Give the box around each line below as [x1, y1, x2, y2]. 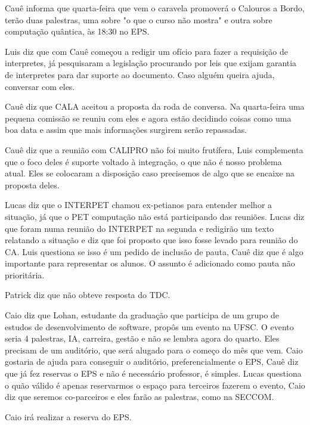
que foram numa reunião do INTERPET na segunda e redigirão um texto [5, 222, 274, 234]
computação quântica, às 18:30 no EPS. [5, 25, 150, 38]
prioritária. [5, 268, 45, 281]
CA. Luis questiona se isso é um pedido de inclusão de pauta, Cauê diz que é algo [5, 245, 303, 258]
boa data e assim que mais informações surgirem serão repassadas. [5, 123, 247, 136]
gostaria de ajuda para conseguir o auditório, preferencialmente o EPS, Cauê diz [5, 355, 299, 368]
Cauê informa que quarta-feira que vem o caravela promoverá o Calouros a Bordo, [5, 2, 305, 14]
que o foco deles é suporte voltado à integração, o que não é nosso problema [5, 155, 282, 167]
